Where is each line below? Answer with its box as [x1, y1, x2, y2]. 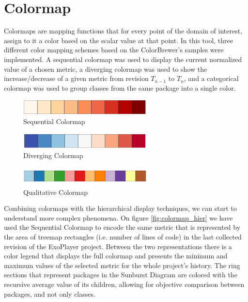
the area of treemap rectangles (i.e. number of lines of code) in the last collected [4, 232, 242, 242]
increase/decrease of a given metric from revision [4, 73, 149, 83]
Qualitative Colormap [23, 187, 88, 197]
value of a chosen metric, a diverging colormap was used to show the [4, 64, 207, 74]
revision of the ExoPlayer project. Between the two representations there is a [4, 241, 232, 251]
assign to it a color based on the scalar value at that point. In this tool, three [4, 35, 233, 45]
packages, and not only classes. [4, 288, 95, 299]
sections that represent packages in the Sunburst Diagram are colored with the [4, 270, 237, 280]
